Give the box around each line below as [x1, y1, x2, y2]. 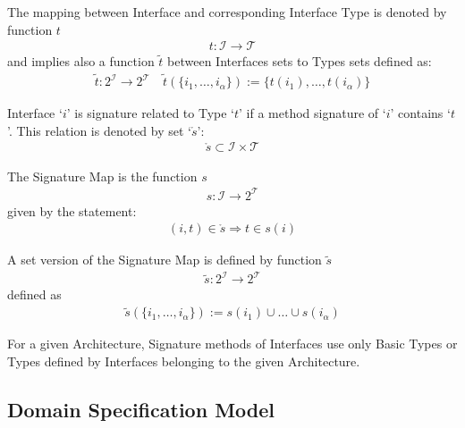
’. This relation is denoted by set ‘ [7, 121, 191, 139]
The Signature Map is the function [7, 166, 198, 185]
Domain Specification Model [7, 395, 275, 423]
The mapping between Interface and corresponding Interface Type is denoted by [7, 3, 447, 21]
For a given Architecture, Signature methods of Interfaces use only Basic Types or [7, 334, 458, 353]
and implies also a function [7, 52, 155, 71]
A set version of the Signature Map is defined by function [7, 250, 322, 269]
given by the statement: [7, 201, 137, 220]
